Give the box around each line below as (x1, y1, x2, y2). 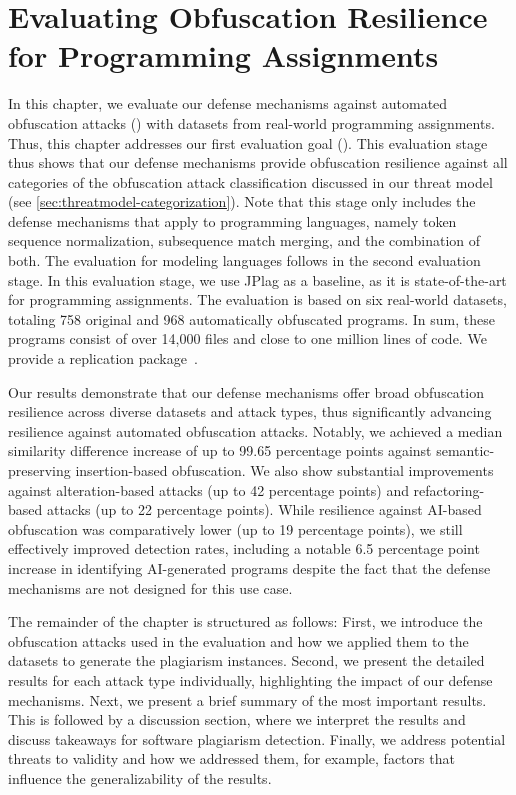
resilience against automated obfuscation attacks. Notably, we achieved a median (8, 420, 503, 441)
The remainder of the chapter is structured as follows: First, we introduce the (8, 611, 483, 632)
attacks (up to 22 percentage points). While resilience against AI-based (46, 499, 482, 520)
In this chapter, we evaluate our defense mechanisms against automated (8, 93, 448, 114)
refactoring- (413, 479, 485, 500)
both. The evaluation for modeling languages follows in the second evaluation (8, 250, 481, 271)
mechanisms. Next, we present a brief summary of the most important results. (8, 689, 487, 710)
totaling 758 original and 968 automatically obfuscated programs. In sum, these (8, 308, 495, 329)
